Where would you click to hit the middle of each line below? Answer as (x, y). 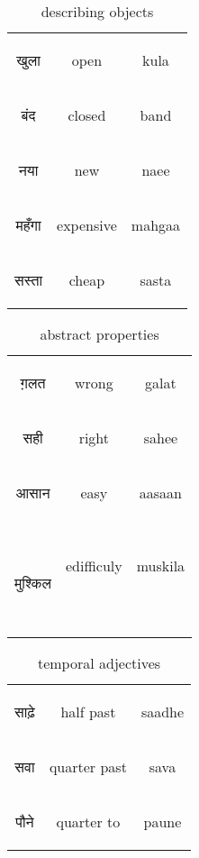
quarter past (88, 767)
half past (88, 712)
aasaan (160, 493)
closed (87, 115)
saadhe (163, 712)
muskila (161, 565)
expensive (87, 225)
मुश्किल (33, 583)
